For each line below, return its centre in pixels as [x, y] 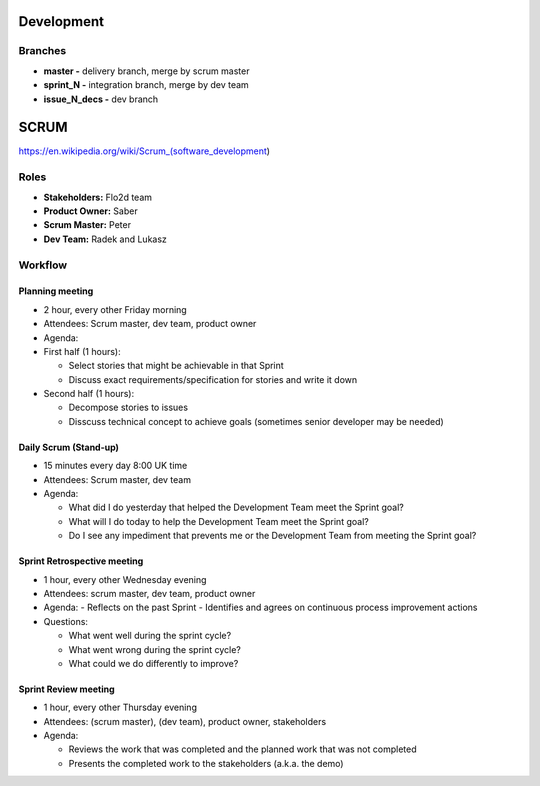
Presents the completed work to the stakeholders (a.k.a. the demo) [206, 763]
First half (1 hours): [82, 351]
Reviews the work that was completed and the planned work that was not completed [242, 749]
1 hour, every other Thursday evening [120, 707]
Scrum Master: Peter [87, 225]
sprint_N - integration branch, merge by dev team [146, 85]
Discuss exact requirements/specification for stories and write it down [213, 379]
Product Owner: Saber [91, 211]
